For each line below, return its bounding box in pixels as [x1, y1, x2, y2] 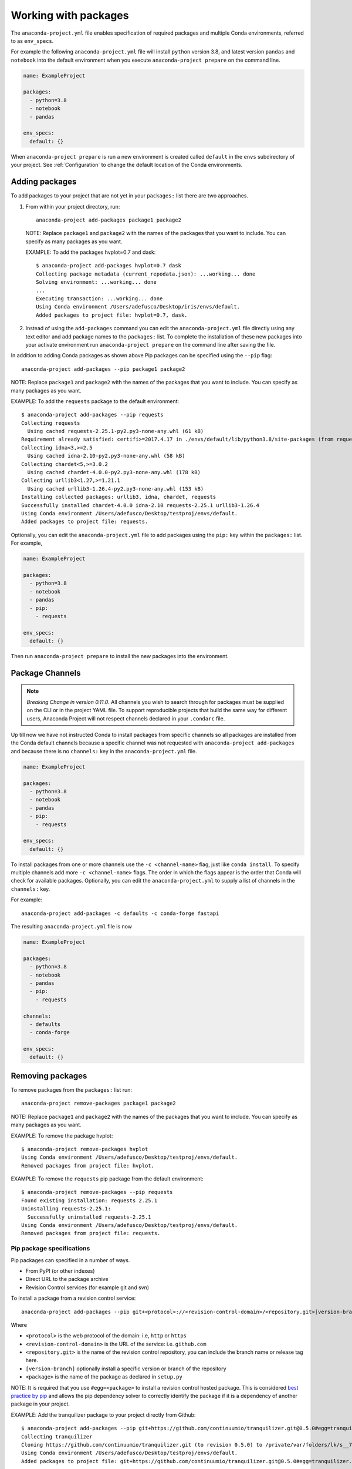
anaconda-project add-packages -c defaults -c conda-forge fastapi [21, 910, 219, 917]
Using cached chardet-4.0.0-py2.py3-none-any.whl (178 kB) [27, 469, 201, 476]
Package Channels [11, 668, 81, 678]
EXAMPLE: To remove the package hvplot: [11, 1132, 113, 1139]
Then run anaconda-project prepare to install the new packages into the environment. [11, 653, 229, 660]
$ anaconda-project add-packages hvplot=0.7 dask [36, 262, 182, 269]
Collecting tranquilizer [21, 1433, 93, 1440]
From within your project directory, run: [25, 203, 120, 210]
